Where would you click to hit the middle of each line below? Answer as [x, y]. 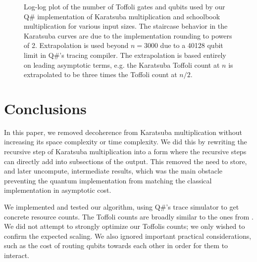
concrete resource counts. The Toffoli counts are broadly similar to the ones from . [129, 216]
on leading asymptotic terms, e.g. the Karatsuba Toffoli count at [122, 65]
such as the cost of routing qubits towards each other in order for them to [116, 245]
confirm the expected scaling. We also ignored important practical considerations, [128, 236]
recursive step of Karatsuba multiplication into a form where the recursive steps [125, 152]
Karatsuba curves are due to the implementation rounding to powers [128, 35]
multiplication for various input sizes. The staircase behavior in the [126, 26]
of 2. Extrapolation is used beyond [76, 45]
